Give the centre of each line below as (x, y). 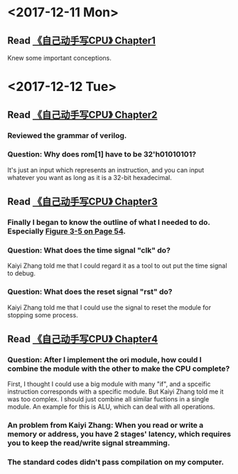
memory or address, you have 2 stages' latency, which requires (119, 434)
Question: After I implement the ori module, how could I (105, 360)
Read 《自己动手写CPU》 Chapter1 (82, 40)
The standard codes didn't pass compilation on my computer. (116, 462)
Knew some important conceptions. (59, 58)
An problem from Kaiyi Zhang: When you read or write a (106, 426)
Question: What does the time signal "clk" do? (89, 251)
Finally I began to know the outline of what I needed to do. (109, 223)
